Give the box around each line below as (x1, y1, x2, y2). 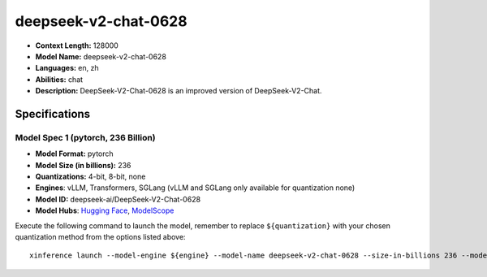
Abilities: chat (35, 74, 84, 84)
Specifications (15, 106, 91, 121)
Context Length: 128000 (35, 41, 119, 50)
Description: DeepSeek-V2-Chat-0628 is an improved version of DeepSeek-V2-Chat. (35, 86, 322, 96)
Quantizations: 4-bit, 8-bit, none (35, 171, 146, 182)
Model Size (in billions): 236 (35, 160, 131, 170)
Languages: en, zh (35, 63, 99, 73)
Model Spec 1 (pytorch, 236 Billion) (15, 132, 156, 143)
